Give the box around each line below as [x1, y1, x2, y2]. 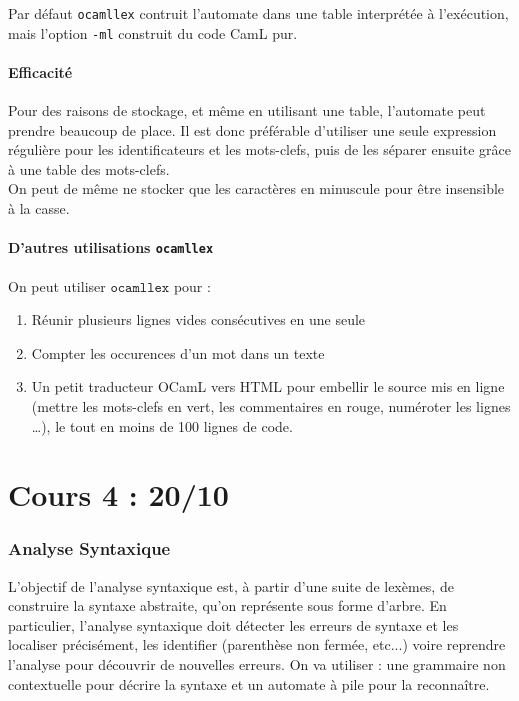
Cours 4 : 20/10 [8, 474, 229, 515]
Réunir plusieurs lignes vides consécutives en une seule [31, 309, 366, 330]
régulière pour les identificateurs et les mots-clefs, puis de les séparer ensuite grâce [8, 139, 511, 160]
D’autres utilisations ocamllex [8, 237, 214, 258]
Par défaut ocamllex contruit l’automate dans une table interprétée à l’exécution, [8, 3, 509, 23]
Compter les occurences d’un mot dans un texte [31, 342, 325, 363]
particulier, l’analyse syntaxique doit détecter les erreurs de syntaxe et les [8, 614, 459, 635]
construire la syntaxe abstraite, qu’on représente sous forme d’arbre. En [8, 595, 447, 616]
